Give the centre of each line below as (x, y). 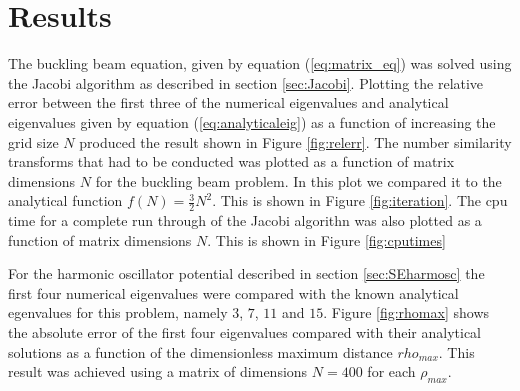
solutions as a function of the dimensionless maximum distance (200, 351)
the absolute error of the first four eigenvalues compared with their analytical (245, 332)
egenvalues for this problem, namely (118, 312)
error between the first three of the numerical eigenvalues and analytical (228, 102)
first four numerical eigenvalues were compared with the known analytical (233, 292)
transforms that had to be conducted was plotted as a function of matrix (231, 161)
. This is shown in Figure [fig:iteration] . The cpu (360, 200)
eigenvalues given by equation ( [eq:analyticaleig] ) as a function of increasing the (252, 121)
